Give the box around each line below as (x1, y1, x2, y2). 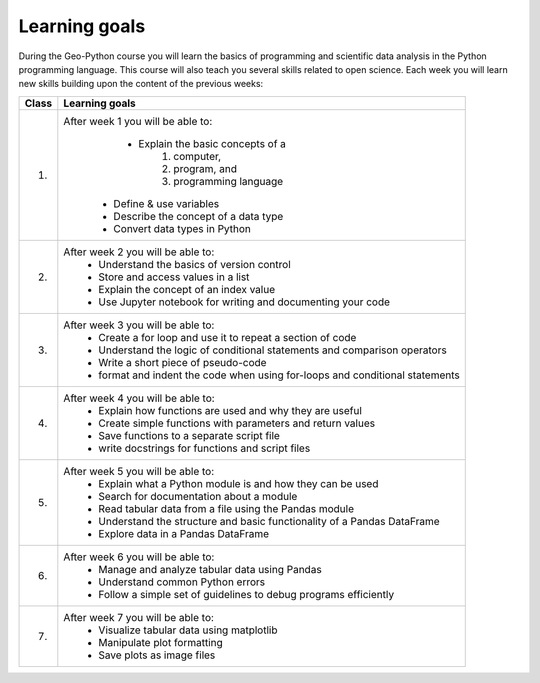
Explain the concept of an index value (98, 282, 275, 296)
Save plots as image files (98, 648, 216, 662)
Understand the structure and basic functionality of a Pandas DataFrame (98, 514, 440, 528)
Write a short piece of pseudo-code (98, 355, 267, 369)
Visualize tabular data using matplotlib (98, 623, 278, 637)
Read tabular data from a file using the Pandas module (98, 501, 355, 515)
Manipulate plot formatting (98, 635, 224, 649)
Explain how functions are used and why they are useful (98, 403, 362, 417)
